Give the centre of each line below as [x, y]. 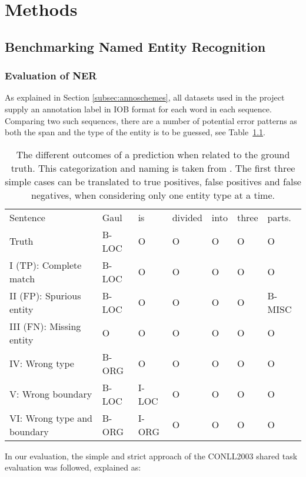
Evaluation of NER [51, 76]
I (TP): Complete [46, 265]
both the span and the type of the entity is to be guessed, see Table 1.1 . [135, 132]
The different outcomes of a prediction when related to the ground [153, 154]
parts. [279, 217]
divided [187, 217]
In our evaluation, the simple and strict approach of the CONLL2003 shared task [151, 456]
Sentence [27, 217]
